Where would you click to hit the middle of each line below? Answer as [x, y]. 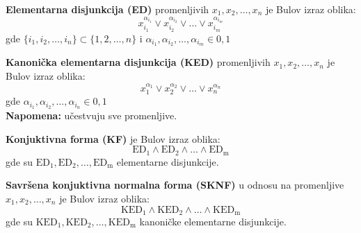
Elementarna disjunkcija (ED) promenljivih [107, 9]
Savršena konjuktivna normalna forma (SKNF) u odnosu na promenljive [175, 185]
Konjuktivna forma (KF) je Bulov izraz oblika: [113, 138]
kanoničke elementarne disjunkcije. [213, 222]
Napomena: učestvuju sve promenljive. [91, 115]
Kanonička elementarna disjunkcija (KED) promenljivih [138, 62]
